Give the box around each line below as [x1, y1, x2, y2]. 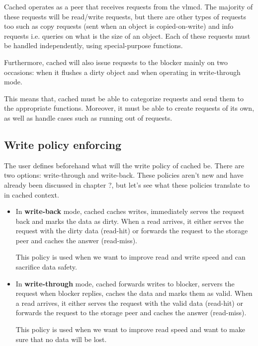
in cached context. [4, 189, 59, 200]
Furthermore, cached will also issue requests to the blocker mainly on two [4, 57, 228, 67]
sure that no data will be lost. [15, 334, 107, 344]
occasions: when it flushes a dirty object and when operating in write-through [4, 67, 241, 77]
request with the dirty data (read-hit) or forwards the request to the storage [15, 225, 248, 236]
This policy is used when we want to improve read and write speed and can [15, 252, 246, 262]
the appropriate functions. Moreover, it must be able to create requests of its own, [4, 103, 255, 113]
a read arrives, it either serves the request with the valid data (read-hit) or [15, 297, 243, 308]
